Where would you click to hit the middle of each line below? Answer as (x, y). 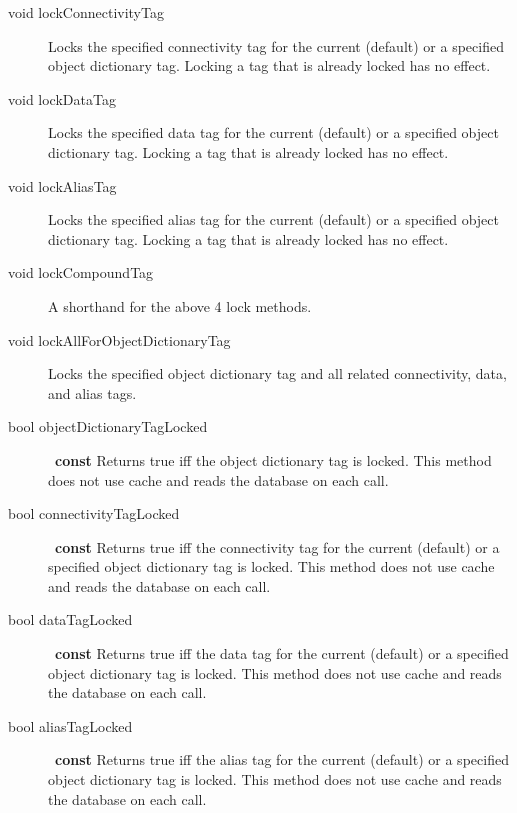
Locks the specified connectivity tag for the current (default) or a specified (276, 45)
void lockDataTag (62, 98)
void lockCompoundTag (81, 272)
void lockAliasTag (62, 185)
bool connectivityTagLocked (94, 513)
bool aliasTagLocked (70, 725)
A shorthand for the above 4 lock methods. (180, 305)
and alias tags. (92, 392)
